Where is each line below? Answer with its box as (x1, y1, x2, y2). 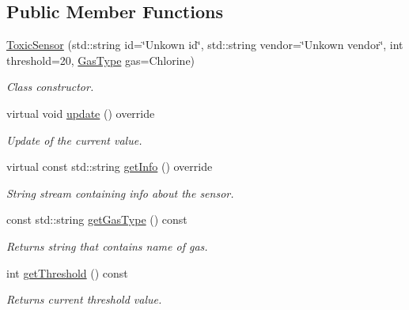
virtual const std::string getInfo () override (6, 158, 213, 175)
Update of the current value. (6, 131, 142, 148)
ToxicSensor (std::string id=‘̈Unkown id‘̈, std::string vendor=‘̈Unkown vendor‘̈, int (6, 36, 403, 53)
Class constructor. (6, 78, 94, 95)
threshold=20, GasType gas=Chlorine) (6, 51, 195, 68)
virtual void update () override (6, 104, 155, 121)
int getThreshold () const (6, 264, 128, 281)
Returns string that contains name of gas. (6, 237, 208, 254)
